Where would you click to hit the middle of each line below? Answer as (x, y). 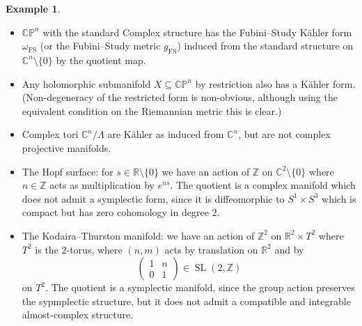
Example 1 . (33, 8)
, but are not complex (284, 134)
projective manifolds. (66, 147)
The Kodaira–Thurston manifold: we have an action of (138, 235)
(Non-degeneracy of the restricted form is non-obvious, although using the (180, 97)
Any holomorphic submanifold (86, 83)
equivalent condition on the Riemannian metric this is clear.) (152, 110)
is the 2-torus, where (79, 249)
